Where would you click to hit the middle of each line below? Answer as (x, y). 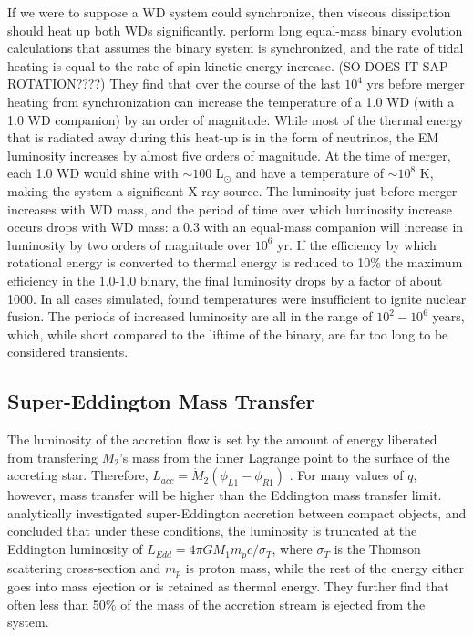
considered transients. (68, 352)
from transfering (52, 457)
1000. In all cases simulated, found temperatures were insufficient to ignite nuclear (237, 298)
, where (292, 549)
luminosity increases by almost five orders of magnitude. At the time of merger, (229, 155)
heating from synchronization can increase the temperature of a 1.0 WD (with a (231, 101)
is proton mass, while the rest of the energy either (325, 567)
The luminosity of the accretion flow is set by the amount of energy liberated (222, 439)
